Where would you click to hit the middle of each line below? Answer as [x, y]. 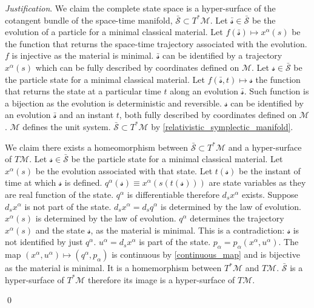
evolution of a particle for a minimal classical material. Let [114, 32]
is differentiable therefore [173, 194]
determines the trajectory [237, 218]
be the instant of [270, 170]
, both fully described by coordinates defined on [208, 115]
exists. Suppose [270, 194]
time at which [31, 182]
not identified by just [44, 242]
